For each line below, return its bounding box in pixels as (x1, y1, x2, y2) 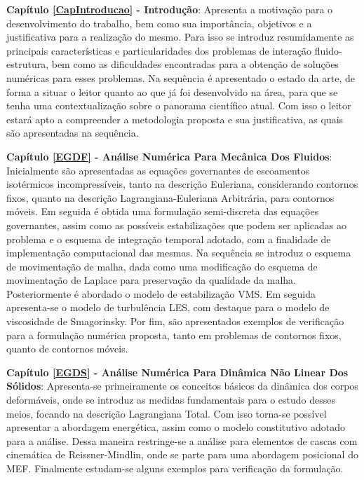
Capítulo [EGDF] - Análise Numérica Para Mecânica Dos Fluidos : (6, 149, 332, 163)
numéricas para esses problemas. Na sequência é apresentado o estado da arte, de (6, 70, 355, 85)
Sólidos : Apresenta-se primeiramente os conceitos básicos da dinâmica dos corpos (6, 378, 358, 393)
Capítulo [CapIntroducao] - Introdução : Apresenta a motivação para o (6, 2, 333, 16)
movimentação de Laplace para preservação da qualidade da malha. (6, 273, 296, 287)
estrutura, (6, 57, 49, 71)
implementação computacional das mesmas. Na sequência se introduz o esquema (6, 245, 351, 260)
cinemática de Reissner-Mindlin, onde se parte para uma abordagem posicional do (6, 447, 358, 462)
